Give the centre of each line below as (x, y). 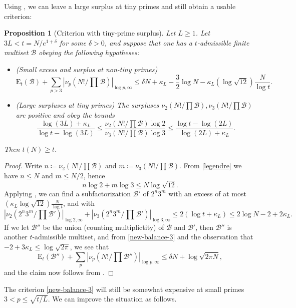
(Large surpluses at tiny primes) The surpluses (87, 105)
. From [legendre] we (211, 166)
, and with (79, 203)
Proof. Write (23, 166)
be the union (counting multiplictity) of (103, 227)
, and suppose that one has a (148, 42)
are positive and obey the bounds (65, 114)
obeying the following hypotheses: (89, 52)
